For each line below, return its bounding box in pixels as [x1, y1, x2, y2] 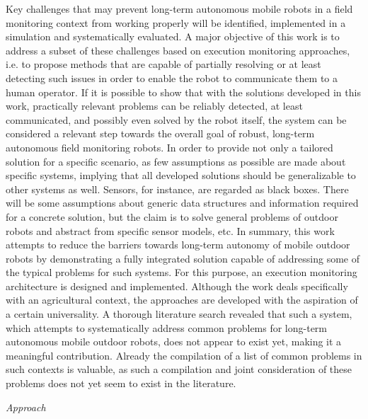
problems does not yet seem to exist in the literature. [6, 376, 236, 391]
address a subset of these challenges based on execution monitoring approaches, [6, 42, 350, 57]
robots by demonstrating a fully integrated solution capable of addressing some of [6, 251, 360, 265]
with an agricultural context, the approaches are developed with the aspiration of [6, 292, 358, 307]
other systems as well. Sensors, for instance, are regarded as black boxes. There [6, 181, 349, 196]
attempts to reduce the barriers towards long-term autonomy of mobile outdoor [6, 237, 350, 252]
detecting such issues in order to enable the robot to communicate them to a [6, 70, 338, 85]
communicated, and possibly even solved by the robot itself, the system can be [6, 112, 347, 127]
